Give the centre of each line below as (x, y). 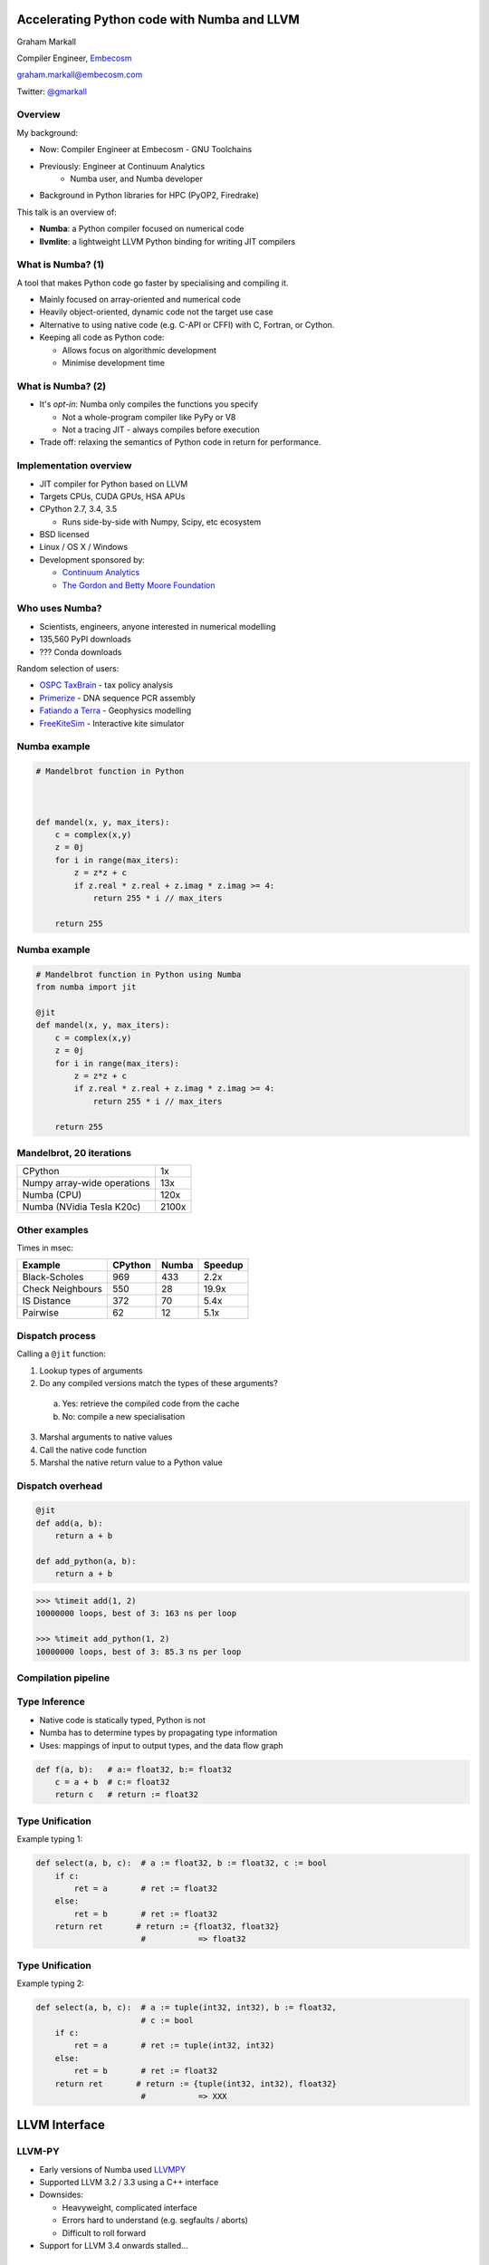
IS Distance (47, 1301)
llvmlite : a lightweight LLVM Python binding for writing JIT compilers (168, 241)
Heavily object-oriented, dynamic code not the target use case (156, 312)
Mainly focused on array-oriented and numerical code (140, 300)
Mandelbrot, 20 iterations (74, 1152)
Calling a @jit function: (61, 1354)
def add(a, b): (69, 1523)
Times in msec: (45, 1248)
